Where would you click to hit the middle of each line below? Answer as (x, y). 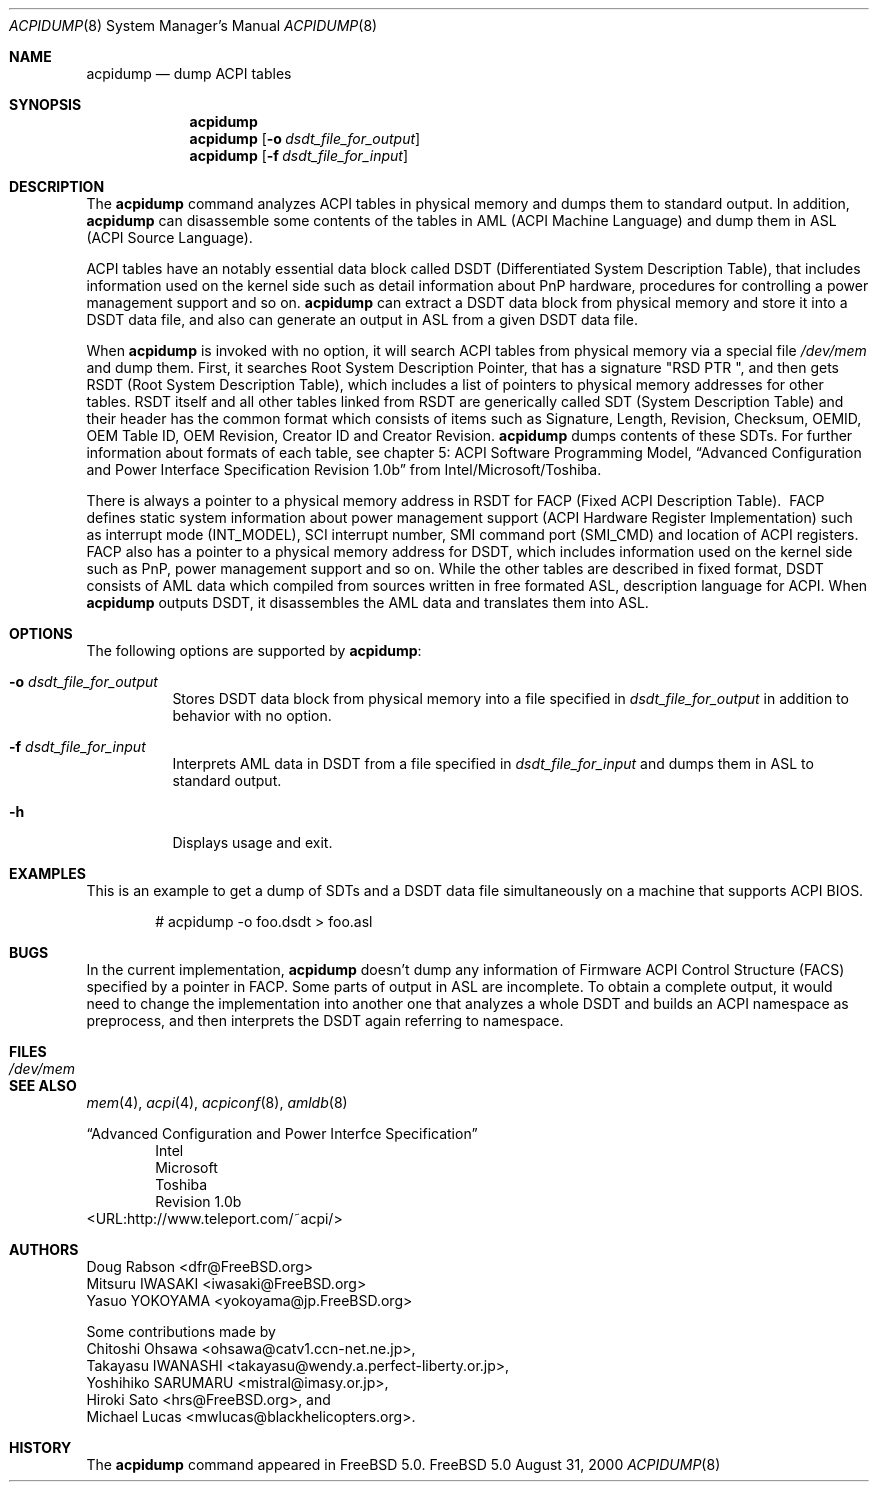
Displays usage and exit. (252, 842)
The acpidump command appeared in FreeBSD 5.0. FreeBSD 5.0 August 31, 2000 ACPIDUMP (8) (403, 1464)
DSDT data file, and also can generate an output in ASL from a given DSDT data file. (362, 319)
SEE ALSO (43, 1085)
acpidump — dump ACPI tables (189, 73)
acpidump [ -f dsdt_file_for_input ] (298, 155)
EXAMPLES (47, 873)
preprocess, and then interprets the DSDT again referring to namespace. (325, 1020)
